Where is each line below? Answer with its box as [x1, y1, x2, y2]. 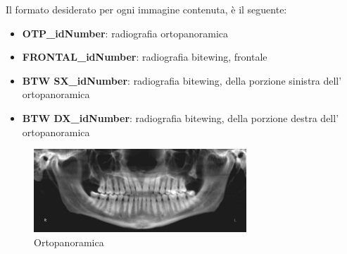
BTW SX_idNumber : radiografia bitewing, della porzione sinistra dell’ [22, 73, 342, 87]
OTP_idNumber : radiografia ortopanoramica [22, 25, 229, 40]
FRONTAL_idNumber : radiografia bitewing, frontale [22, 49, 267, 64]
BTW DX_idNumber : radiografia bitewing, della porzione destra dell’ [22, 110, 339, 125]
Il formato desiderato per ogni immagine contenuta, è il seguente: [6, 2, 287, 16]
